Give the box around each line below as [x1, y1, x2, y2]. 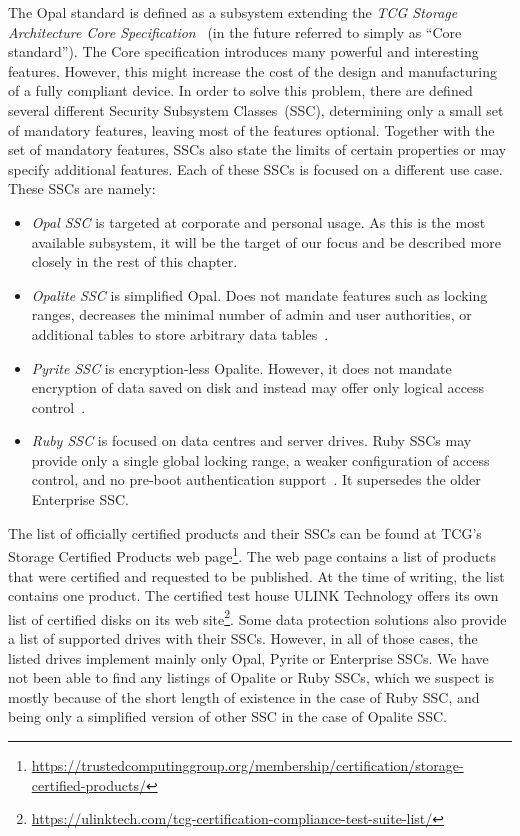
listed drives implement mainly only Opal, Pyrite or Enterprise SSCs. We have [8, 647, 489, 668]
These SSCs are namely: [8, 178, 156, 199]
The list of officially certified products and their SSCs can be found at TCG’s [8, 522, 482, 543]
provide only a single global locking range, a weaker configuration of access [31, 449, 490, 470]
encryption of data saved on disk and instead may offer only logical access [31, 377, 485, 398]
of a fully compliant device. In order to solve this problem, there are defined [8, 80, 473, 101]
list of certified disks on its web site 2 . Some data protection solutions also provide [8, 605, 507, 629]
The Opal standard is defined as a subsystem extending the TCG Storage [8, 2, 458, 22]
